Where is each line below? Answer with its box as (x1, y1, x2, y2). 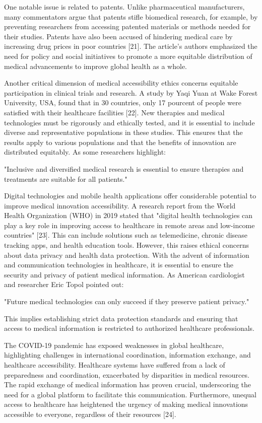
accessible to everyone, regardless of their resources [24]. (4, 408, 176, 419)
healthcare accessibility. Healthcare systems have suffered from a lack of (4, 360, 225, 370)
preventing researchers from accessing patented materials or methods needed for (4, 21, 251, 32)
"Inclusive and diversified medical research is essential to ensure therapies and (4, 163, 244, 174)
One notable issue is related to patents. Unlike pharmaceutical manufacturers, (4, 2, 245, 12)
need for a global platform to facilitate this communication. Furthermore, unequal (4, 389, 257, 399)
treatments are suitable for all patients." (4, 173, 127, 184)
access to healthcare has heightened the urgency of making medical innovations (4, 399, 248, 409)
